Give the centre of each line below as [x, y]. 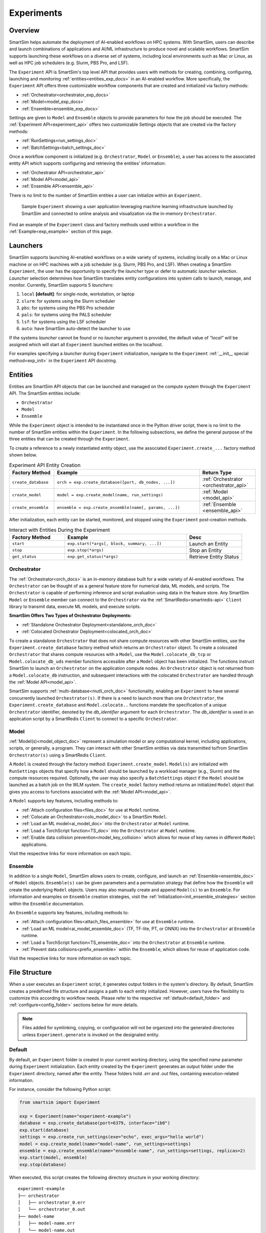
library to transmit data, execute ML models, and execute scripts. [75, 607]
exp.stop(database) [43, 1164]
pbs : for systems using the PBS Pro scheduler [68, 308]
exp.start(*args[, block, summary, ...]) [115, 544]
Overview [24, 30]
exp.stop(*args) [85, 550]
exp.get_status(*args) [93, 557]
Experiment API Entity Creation [45, 465]
